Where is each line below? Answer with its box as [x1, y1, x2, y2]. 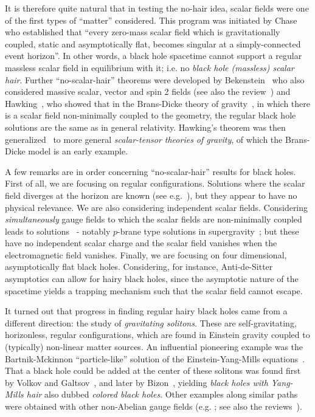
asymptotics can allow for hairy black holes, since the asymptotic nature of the [5, 272, 299, 285]
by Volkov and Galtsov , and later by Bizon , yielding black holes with [5, 376, 268, 388]
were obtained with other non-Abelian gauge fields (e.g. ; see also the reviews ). [5, 400, 302, 412]
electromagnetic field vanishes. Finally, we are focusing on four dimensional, [5, 248, 287, 261]
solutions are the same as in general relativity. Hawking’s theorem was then [5, 120, 286, 133]
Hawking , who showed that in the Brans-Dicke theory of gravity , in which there [5, 97, 310, 109]
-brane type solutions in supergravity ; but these [117, 224, 299, 237]
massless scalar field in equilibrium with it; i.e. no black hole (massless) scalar [5, 61, 294, 74]
